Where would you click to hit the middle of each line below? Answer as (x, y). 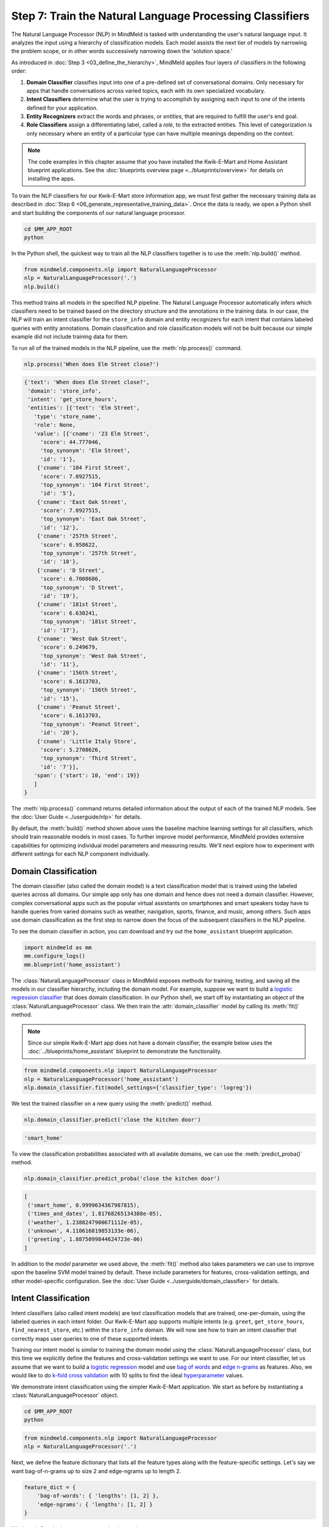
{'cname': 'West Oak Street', (82, 639)
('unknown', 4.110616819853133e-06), (84, 1231)
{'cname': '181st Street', (77, 604)
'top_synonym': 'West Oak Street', (93, 656)
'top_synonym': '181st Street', (88, 622)
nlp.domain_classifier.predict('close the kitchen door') (112, 1120)
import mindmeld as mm (58, 947)
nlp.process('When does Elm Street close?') (92, 364)
